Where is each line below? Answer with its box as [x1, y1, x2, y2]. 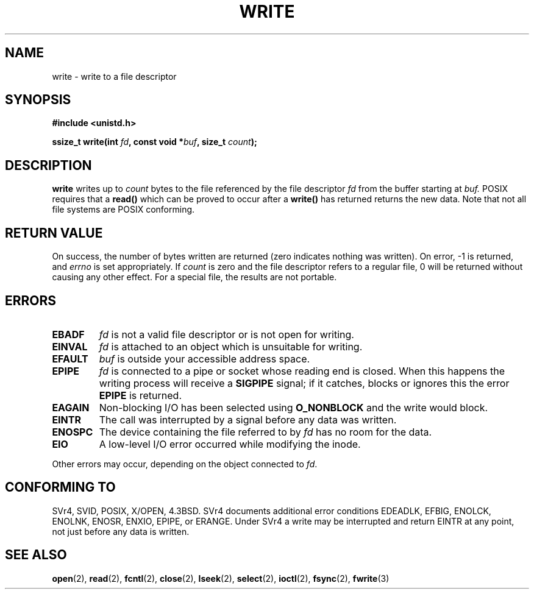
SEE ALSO [5, 547, 67, 563]
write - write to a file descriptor [52, 71, 177, 82]
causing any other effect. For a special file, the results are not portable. [52, 272, 337, 283]
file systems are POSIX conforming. [52, 204, 195, 215]
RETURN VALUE [5, 225, 103, 241]
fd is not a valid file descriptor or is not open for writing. [99, 328, 354, 341]
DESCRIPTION [5, 157, 92, 173]
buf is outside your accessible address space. [99, 352, 310, 365]
